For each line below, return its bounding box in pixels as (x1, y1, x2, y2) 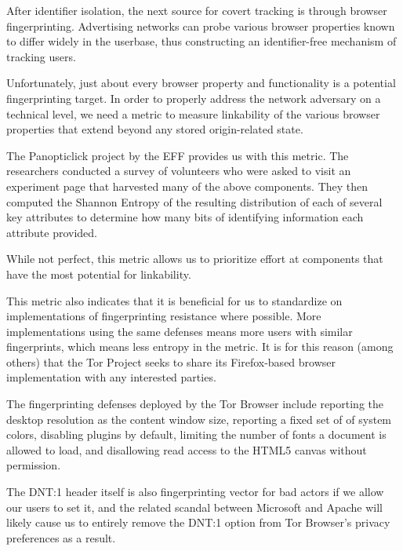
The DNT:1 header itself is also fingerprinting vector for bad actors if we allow (6, 483, 384, 500)
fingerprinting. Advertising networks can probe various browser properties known (6, 17, 395, 34)
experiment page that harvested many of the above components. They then (6, 177, 369, 194)
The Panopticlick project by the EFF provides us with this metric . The (6, 147, 349, 163)
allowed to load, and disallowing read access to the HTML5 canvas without (6, 441, 367, 458)
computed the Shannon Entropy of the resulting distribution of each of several (6, 193, 383, 210)
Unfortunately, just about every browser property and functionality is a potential (6, 75, 396, 91)
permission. (6, 457, 61, 473)
